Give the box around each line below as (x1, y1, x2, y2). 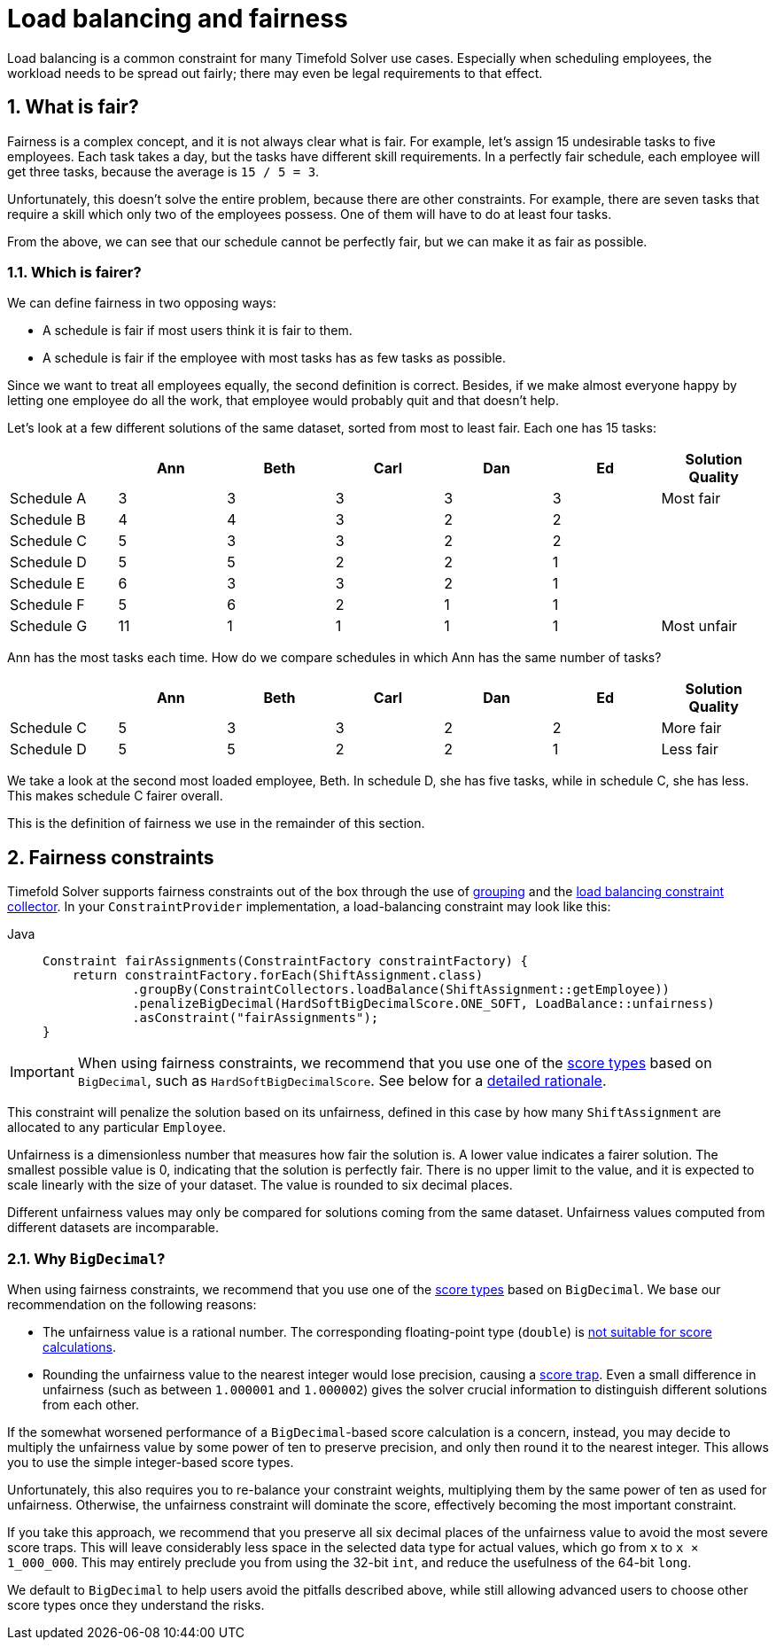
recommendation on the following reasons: (7, 1296, 257, 1312)
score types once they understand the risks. (7, 1596, 265, 1612)
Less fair (661, 740, 718, 759)
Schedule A (10, 489, 87, 508)
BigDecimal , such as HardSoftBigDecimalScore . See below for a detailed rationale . (77, 1072, 607, 1090)
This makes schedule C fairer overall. (7, 788, 223, 804)
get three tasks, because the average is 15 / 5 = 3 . (7, 163, 320, 179)
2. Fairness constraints (7, 846, 214, 869)
